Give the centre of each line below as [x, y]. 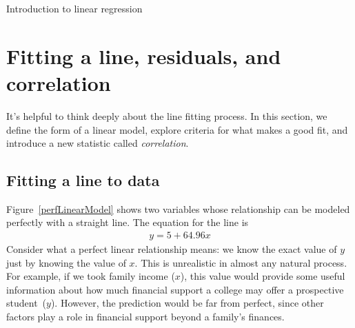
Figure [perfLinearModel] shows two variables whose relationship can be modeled [178, 208]
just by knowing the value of [66, 262]
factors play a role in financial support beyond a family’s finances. [145, 317]
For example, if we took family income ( [91, 276]
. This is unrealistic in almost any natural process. [241, 262]
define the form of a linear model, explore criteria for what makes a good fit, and [177, 129]
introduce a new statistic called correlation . [98, 143]
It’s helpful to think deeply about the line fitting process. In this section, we [167, 115]
